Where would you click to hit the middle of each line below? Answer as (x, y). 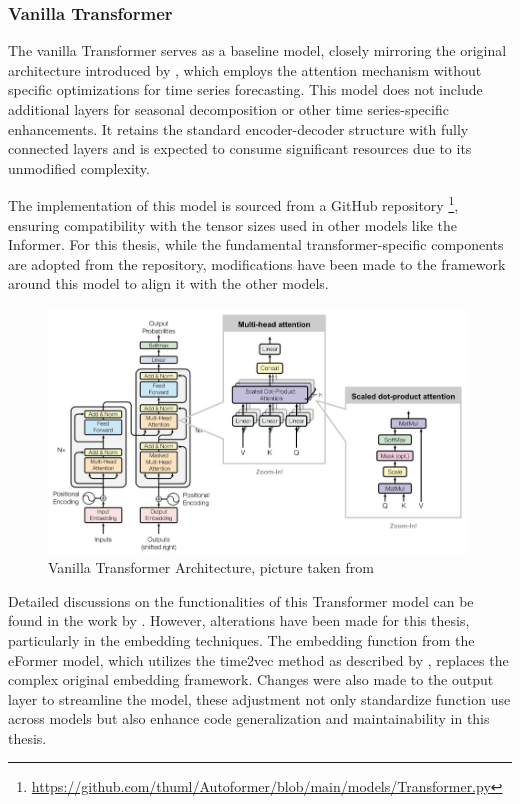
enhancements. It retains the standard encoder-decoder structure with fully (238, 128)
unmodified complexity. (79, 167)
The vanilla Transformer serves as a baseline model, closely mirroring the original (257, 50)
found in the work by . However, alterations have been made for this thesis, (239, 620)
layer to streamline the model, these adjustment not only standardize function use (259, 698)
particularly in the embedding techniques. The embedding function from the (241, 639)
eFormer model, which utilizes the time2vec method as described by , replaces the (258, 659)
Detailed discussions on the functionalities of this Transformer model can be (241, 600)
